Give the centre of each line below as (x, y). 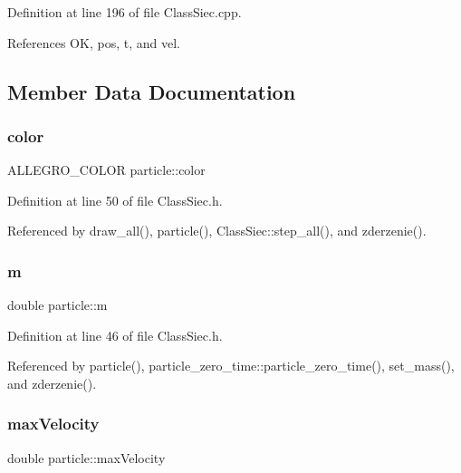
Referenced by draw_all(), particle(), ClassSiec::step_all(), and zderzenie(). (217, 231)
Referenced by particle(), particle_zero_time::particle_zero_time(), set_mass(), (231, 366)
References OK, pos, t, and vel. (94, 42)
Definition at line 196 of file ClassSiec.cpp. (125, 12)
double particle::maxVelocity (86, 457)
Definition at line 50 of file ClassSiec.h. (115, 200)
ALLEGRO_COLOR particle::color (106, 170)
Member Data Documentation (152, 91)
